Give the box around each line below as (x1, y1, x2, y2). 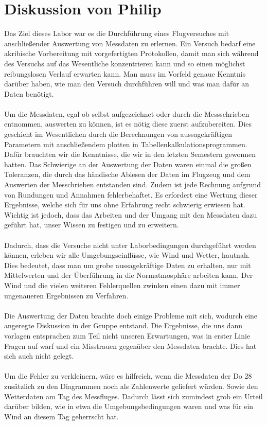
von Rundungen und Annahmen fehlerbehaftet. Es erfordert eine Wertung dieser (4, 189, 258, 200)
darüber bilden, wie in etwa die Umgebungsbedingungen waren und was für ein (4, 401, 254, 412)
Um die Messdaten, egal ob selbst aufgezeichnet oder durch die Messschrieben (4, 108, 250, 119)
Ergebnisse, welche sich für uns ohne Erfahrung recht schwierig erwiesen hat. (4, 199, 245, 210)
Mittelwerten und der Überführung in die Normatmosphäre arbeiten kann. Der (4, 270, 253, 280)
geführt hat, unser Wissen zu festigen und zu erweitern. (4, 219, 179, 230)
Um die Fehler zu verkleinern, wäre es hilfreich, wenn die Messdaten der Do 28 (4, 370, 252, 381)
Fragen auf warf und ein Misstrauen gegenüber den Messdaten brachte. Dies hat (4, 340, 257, 351)
